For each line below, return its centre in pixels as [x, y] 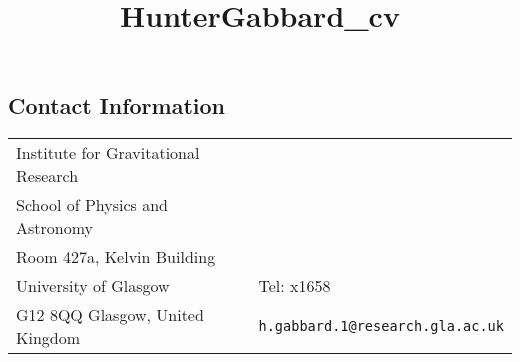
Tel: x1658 [294, 286]
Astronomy [55, 228]
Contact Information [116, 105]
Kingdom [48, 338]
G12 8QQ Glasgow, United [110, 315]
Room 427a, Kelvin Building [116, 257]
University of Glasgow [93, 286]
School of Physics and [92, 205]
